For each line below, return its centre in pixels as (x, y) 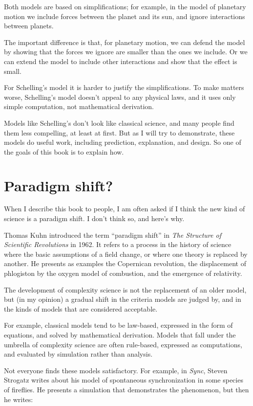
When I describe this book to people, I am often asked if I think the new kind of (125, 209)
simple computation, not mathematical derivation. (79, 106)
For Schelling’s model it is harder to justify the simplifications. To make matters (124, 87)
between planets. (29, 26)
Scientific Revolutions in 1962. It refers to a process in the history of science (118, 244)
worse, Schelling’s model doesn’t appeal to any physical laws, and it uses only (120, 97)
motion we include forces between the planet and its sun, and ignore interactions (125, 16)
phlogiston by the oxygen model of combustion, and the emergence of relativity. (123, 273)
